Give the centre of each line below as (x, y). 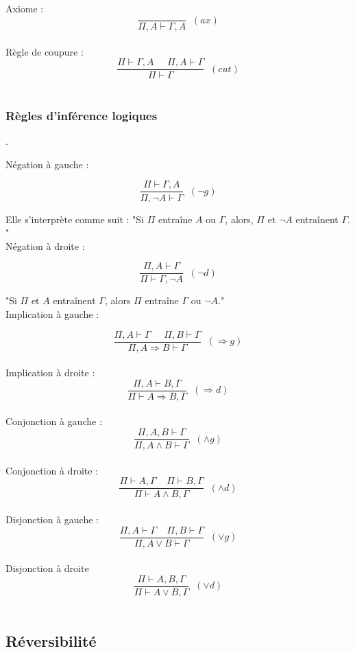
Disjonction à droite (47, 568)
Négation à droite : (45, 245)
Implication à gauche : (52, 313)
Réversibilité (51, 640)
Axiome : (25, 8)
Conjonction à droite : (52, 470)
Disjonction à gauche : (52, 519)
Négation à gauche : (47, 164)
